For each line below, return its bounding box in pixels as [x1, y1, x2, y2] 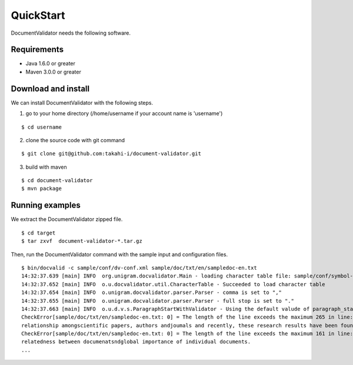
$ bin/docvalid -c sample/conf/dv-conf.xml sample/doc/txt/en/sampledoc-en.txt [21, 264, 257, 271]
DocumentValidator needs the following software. [11, 29, 131, 36]
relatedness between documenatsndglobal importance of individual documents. [21, 339, 251, 345]
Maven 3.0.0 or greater [25, 68, 82, 75]
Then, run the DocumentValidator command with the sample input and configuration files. [11, 250, 228, 258]
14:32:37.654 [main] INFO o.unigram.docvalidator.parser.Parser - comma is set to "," [21, 289, 282, 296]
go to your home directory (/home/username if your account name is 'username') [25, 110, 223, 117]
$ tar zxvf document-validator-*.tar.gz [21, 238, 142, 245]
